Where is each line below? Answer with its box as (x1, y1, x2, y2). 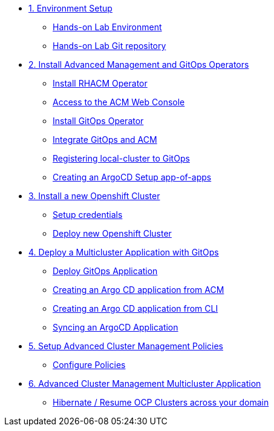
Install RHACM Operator (53, 78, 148, 88)
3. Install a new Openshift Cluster (28, 191, 160, 201)
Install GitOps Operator (53, 116, 144, 126)
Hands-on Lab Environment (53, 22, 162, 32)
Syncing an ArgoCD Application (53, 322, 178, 332)
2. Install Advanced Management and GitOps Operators (28, 59, 249, 70)
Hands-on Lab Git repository (53, 41, 166, 51)
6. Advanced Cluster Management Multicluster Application (28, 378, 261, 389)
